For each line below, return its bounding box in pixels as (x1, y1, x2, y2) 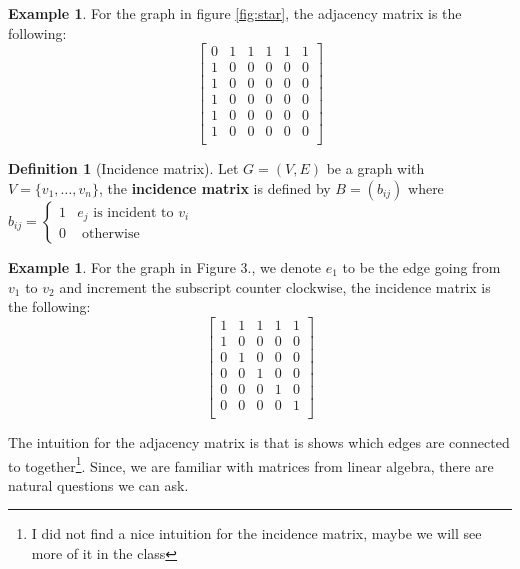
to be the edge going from (342, 257, 501, 277)
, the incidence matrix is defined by (98, 178, 331, 198)
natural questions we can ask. (8, 474, 189, 495)
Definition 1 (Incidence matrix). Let (8, 158, 239, 179)
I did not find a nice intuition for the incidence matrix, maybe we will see (31, 523, 482, 544)
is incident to (93, 205, 174, 220)
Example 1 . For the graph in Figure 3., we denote (8, 257, 322, 277)
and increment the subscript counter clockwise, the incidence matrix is (59, 276, 491, 297)
